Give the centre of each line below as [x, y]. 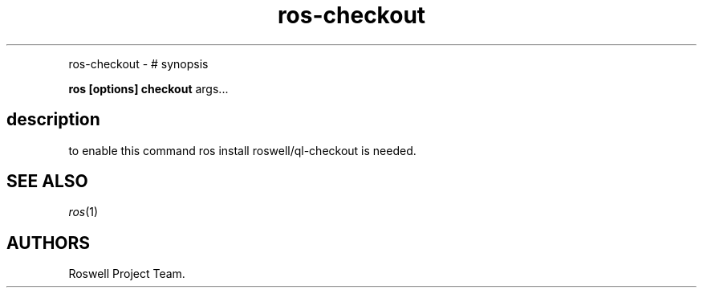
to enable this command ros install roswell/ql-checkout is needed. [242, 150]
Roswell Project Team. [127, 274]
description [53, 120]
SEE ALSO [47, 182]
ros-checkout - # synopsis [138, 63]
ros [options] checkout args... [148, 88]
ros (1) [83, 212]
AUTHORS [49, 243]
